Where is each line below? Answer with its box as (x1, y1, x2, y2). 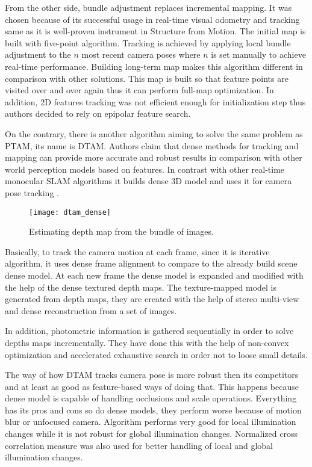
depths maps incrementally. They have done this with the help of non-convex (5, 336, 289, 348)
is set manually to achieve (211, 48, 306, 61)
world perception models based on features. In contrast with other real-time (5, 162, 285, 175)
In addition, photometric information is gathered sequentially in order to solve (5, 324, 294, 337)
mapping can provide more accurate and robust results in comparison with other (5, 151, 302, 164)
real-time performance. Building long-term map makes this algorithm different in (5, 60, 303, 72)
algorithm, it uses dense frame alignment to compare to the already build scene (5, 257, 298, 270)
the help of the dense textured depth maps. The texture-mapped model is (5, 280, 277, 293)
